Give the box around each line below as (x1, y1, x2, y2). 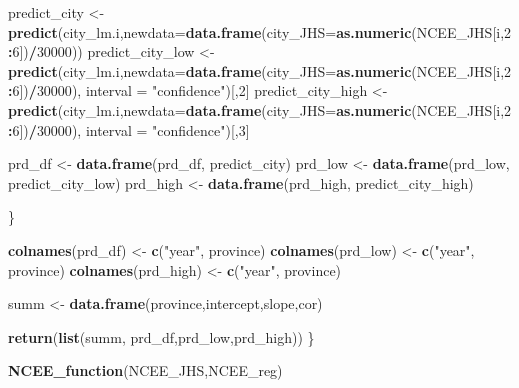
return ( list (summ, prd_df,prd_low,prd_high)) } (8, 326, 315, 347)
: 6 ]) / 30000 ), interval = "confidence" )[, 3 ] (8, 119, 250, 140)
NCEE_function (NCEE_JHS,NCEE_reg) (8, 360, 283, 381)
